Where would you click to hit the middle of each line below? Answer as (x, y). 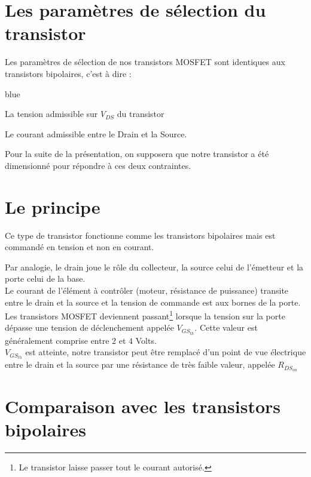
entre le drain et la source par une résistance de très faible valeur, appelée (140, 364)
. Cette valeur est (226, 327)
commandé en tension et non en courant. (80, 247)
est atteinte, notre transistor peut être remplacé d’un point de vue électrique (166, 352)
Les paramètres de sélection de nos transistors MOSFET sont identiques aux (145, 62)
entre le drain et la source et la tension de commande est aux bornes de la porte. (153, 302)
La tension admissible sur (51, 114)
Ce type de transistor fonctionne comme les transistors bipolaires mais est (140, 235)
